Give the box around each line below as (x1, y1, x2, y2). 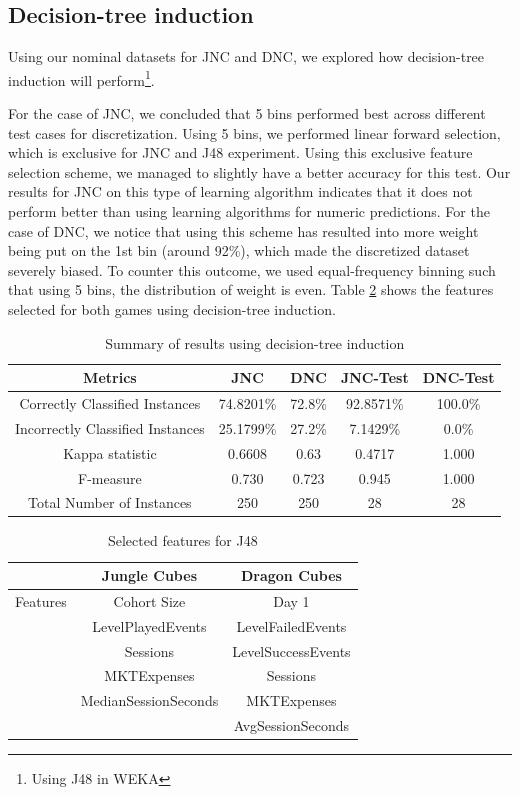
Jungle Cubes (101, 565, 197, 586)
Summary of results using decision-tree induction (105, 332, 405, 353)
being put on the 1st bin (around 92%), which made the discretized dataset (8, 240, 470, 261)
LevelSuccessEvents (232, 640, 351, 661)
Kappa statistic (63, 442, 157, 463)
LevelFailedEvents (236, 615, 347, 636)
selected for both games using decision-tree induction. (8, 298, 336, 319)
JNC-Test (340, 367, 409, 388)
